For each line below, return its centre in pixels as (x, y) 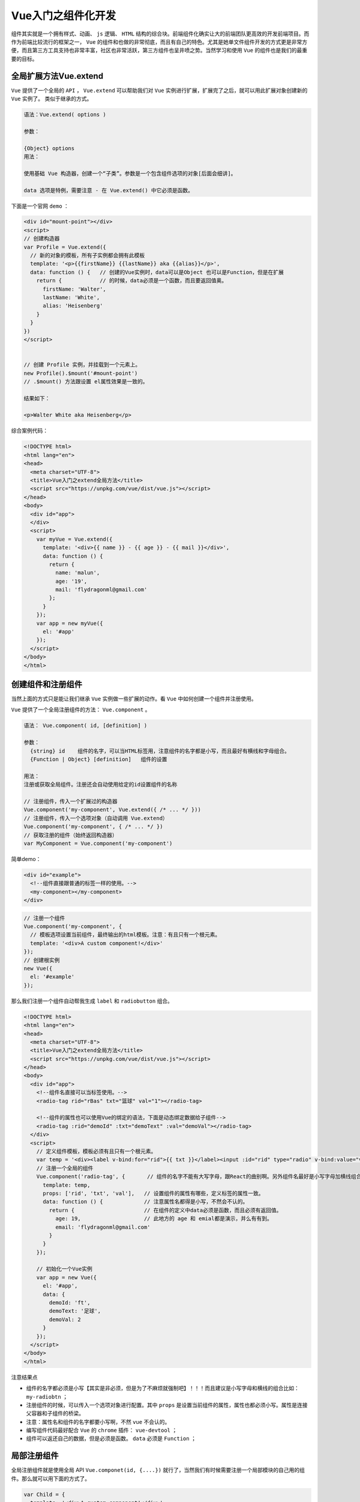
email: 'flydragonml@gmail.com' (103, 1227)
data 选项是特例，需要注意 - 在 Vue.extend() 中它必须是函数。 (109, 190)
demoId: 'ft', (70, 1303)
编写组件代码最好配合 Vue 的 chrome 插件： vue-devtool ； (102, 1431)
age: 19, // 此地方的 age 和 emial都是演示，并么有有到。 (163, 1219)
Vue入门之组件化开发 (64, 16)
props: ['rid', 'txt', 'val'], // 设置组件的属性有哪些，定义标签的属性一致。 (153, 1193)
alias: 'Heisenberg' (73, 306)
